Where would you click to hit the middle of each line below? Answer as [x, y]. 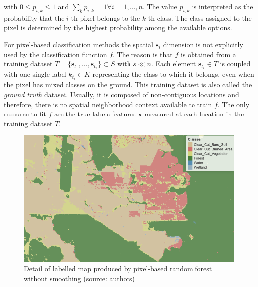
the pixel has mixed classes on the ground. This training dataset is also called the [128, 85]
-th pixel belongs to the [104, 18]
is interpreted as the [222, 6]
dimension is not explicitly [203, 44]
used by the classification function [56, 54]
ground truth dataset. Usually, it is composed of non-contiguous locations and [122, 94]
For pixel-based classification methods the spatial [79, 44]
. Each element [174, 64]
